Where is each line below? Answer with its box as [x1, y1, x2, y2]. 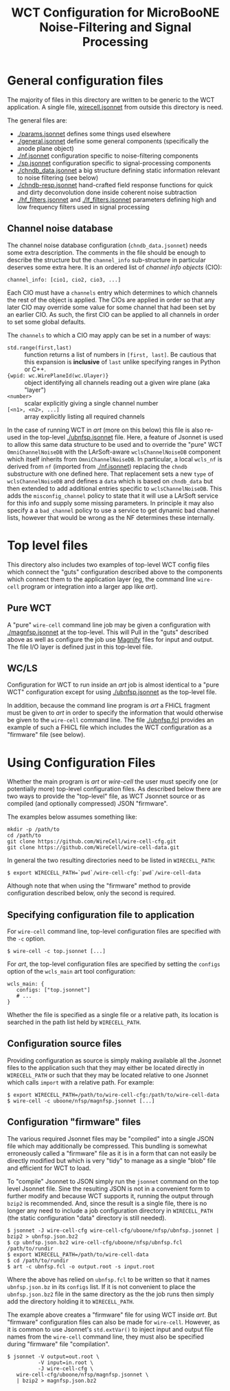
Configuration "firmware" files [7, 1116, 141, 1128]
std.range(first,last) [7, 344, 72, 351]
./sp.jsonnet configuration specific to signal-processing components [16, 158, 211, 167]
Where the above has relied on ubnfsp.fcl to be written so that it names [7, 1275, 211, 1284]
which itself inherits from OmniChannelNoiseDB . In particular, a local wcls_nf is [7, 454, 223, 463]
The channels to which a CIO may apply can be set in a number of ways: [7, 331, 211, 339]
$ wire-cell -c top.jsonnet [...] [7, 948, 106, 955]
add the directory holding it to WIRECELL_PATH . [7, 1297, 135, 1306]
